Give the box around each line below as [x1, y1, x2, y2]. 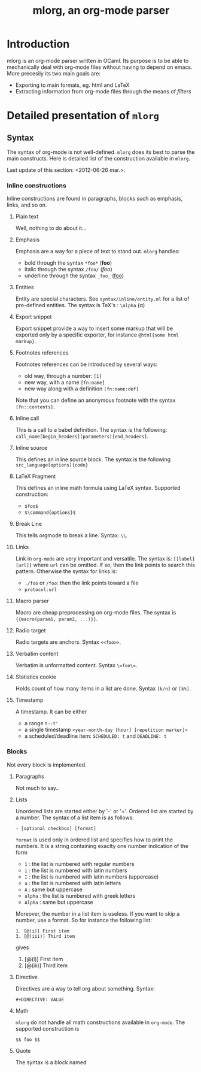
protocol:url [24, 587, 57, 593]
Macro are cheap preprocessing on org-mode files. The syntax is [15, 609, 176, 616]
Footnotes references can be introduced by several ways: [15, 361, 158, 368]
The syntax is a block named [15, 1058, 87, 1066]
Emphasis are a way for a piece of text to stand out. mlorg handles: [15, 248, 180, 255]
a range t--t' [24, 720, 59, 727]
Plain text [15, 213, 39, 220]
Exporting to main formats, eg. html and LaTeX [15, 81, 130, 89]
